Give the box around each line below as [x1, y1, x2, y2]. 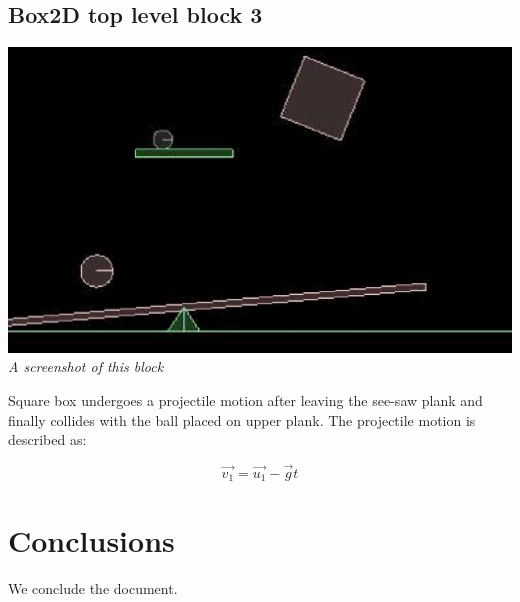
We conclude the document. [8, 577, 178, 598]
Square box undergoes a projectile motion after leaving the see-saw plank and [8, 390, 483, 411]
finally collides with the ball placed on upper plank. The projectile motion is [8, 409, 476, 430]
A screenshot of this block [8, 356, 164, 377]
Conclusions [8, 519, 175, 560]
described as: [8, 429, 87, 450]
